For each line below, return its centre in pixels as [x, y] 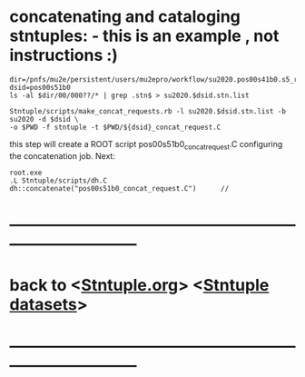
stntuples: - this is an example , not [144, 36]
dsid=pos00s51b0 [40, 87]
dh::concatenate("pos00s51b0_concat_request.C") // [119, 188]
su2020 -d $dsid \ [44, 119]
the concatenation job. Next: [63, 155]
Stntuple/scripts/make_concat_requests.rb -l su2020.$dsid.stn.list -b [148, 111]
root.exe [26, 173]
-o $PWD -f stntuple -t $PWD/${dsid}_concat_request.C [115, 127]
